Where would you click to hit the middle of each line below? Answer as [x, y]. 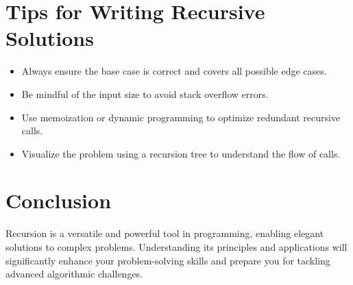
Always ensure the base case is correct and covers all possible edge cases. [174, 71]
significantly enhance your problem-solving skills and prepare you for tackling [168, 260]
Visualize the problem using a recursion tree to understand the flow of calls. [181, 153]
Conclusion [59, 200]
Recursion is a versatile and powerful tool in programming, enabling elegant [165, 233]
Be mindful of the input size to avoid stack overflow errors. [145, 94]
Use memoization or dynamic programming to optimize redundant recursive [181, 117]
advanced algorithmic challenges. [74, 274]
